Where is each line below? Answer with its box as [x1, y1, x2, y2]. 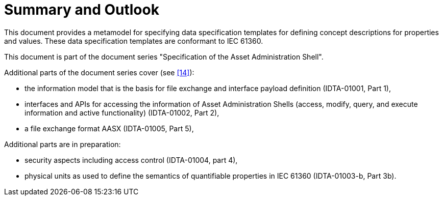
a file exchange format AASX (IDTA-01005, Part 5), [24, 124, 194, 133]
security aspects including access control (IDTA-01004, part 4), [24, 155, 238, 164]
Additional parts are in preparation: [4, 139, 121, 149]
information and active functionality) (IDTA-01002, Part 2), [24, 108, 219, 117]
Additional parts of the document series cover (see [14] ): [4, 68, 194, 77]
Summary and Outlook [4, 1, 159, 18]
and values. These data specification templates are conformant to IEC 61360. [4, 36, 263, 45]
